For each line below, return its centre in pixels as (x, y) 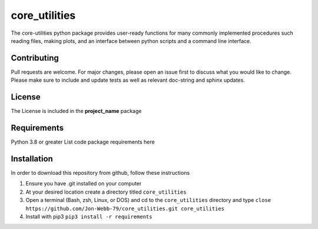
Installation (32, 159)
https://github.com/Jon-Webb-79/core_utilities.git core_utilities (125, 208)
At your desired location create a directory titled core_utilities (106, 192)
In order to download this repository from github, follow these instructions (100, 172)
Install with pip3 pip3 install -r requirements (89, 216)
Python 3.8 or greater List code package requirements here (83, 142)
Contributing (35, 58)
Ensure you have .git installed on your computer (84, 184)
